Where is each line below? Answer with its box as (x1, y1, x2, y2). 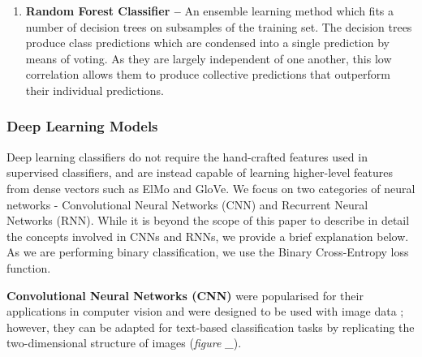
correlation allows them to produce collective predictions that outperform (25, 66, 390, 83)
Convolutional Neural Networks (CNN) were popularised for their (6, 286, 364, 303)
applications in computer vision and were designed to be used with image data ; (6, 303, 404, 320)
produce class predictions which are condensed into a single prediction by (25, 34, 390, 51)
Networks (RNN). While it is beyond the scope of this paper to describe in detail (6, 212, 410, 229)
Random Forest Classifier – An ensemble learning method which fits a (25, 2, 394, 19)
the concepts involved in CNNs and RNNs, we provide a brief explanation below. (6, 227, 409, 244)
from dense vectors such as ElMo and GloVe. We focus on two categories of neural (6, 179, 416, 196)
